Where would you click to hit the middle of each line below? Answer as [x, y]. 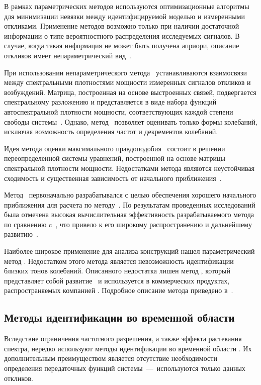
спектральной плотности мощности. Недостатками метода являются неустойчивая [129, 168]
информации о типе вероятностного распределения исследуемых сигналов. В [122, 35]
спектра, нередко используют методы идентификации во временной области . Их [128, 348]
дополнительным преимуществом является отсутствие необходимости [111, 358]
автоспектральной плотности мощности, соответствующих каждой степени [119, 111]
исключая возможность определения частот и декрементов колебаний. [111, 131]
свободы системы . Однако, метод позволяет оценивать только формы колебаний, [131, 121]
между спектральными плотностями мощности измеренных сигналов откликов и [127, 82]
